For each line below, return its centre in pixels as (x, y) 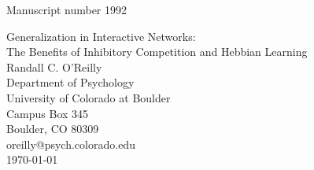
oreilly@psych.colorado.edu (71, 144)
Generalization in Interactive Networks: (101, 36)
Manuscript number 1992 (67, 9)
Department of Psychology (70, 82)
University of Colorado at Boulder (89, 97)
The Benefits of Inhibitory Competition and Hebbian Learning (157, 52)
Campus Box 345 (48, 113)
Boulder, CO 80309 (53, 129)
